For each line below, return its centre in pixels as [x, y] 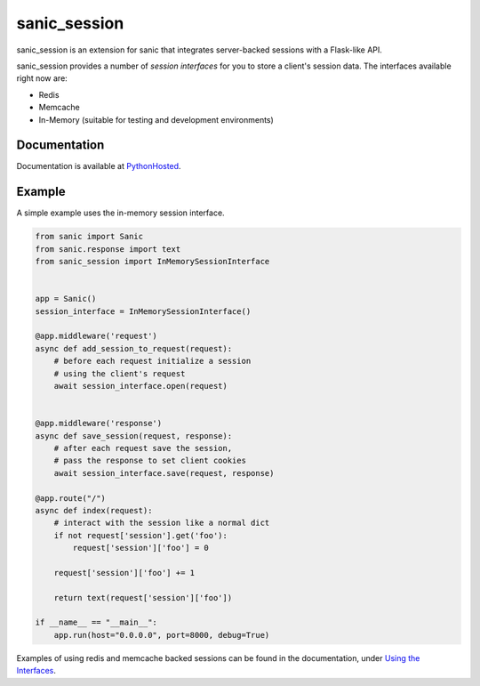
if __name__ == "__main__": [96, 622]
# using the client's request [120, 373]
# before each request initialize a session [152, 361]
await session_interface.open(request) [141, 386]
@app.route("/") [71, 498]
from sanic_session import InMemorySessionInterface [152, 262]
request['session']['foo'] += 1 [124, 573]
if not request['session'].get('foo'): [141, 535]
